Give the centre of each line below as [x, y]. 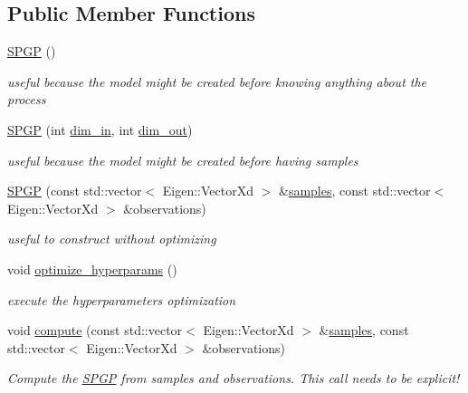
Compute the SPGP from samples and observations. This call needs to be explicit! [234, 378]
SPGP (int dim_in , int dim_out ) [100, 129]
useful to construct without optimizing [112, 239]
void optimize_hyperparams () [92, 268]
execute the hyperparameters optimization [122, 299]
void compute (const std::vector [95, 330]
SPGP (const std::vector [75, 191]
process [27, 99]
